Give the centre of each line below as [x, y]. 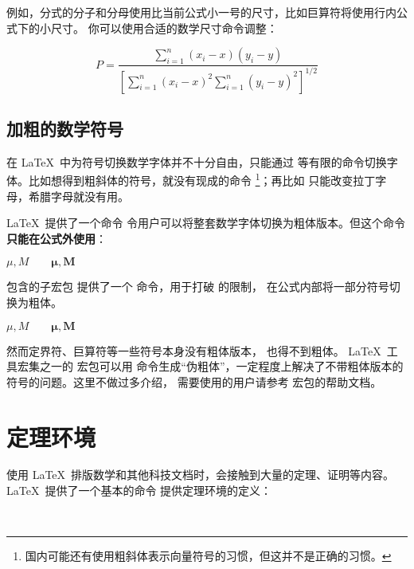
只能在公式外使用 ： [57, 238]
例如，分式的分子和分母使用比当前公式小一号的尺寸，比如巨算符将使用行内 [201, 12]
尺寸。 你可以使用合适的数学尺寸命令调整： [164, 27]
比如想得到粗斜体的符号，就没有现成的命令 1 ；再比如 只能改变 [191, 179]
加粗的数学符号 [65, 128]
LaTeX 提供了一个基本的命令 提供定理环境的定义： [139, 491]
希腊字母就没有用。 [78, 196]
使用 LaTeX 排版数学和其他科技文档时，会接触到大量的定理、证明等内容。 [201, 475]
